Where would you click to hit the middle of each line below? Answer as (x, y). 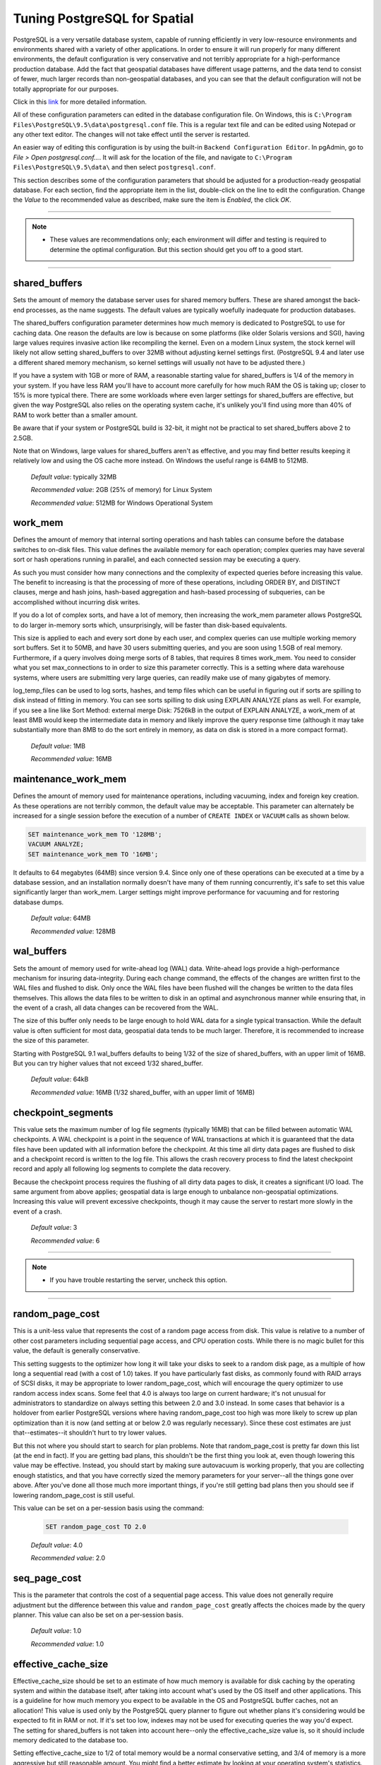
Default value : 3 (54, 1228)
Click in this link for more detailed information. (80, 102)
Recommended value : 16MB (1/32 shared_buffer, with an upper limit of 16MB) (143, 1092)
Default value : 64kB (60, 1079)
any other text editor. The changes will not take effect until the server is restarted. (132, 135)
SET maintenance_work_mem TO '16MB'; (93, 854)
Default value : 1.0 (56, 1631)
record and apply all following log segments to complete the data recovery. (122, 1169)
